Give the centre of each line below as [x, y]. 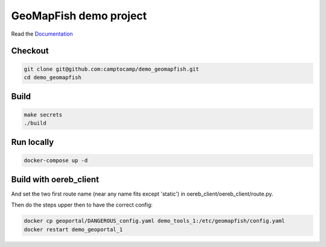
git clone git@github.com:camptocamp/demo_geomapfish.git [111, 69]
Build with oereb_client [55, 179]
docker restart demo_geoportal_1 [73, 229]
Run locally [33, 142]
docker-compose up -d [56, 160]
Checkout [30, 51]
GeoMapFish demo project [79, 16]
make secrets [43, 114]
